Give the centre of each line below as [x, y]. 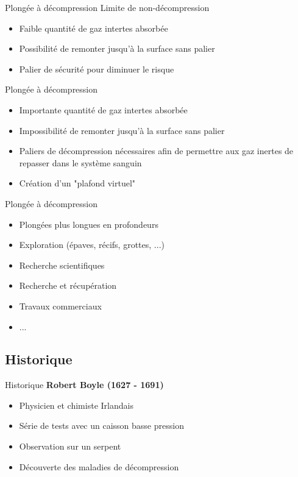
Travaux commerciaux [60, 306]
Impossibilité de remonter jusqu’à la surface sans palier [122, 130]
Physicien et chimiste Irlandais [76, 405]
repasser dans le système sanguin [80, 162]
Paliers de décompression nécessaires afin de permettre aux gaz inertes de [156, 151]
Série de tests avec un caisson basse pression [101, 426]
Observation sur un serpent [70, 446]
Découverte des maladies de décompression [99, 466]
